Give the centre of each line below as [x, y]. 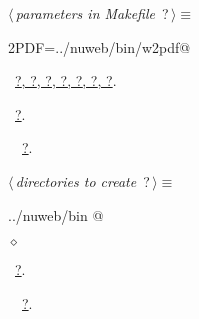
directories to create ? [82, 180]
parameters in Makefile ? [92, 13]
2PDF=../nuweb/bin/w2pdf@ [99, 46]
